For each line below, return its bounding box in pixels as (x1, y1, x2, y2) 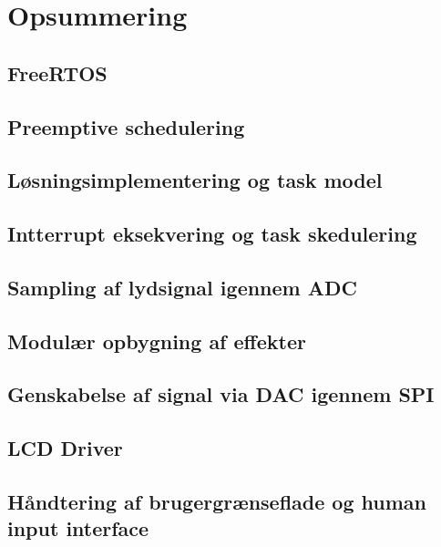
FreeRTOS (7, 58, 108, 87)
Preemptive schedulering (7, 112, 245, 140)
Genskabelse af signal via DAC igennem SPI (7, 380, 435, 408)
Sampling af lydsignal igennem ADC (7, 273, 357, 301)
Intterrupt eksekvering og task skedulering (7, 220, 417, 248)
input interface (7, 514, 149, 542)
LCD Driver (7, 434, 123, 462)
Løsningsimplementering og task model (7, 166, 383, 194)
